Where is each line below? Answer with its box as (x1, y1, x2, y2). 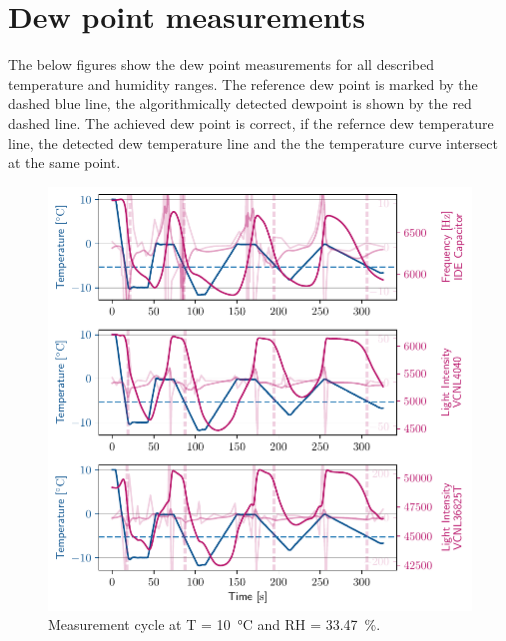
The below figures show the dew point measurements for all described (8, 54, 434, 75)
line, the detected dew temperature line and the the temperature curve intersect (8, 132, 498, 153)
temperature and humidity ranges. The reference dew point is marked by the (8, 73, 478, 94)
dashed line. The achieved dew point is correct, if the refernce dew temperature (8, 112, 494, 133)
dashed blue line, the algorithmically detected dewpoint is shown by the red (8, 93, 472, 114)
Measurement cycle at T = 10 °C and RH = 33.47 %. (48, 614, 381, 635)
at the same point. (8, 152, 121, 173)
